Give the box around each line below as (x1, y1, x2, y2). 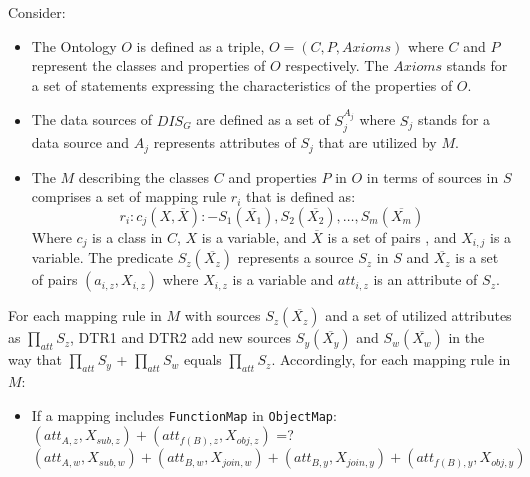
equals (184, 349, 222, 370)
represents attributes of (153, 132, 296, 153)
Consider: (8, 2, 66, 22)
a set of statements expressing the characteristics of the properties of (31, 74, 453, 95)
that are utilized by (318, 132, 437, 153)
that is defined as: (245, 186, 356, 207)
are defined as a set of (196, 109, 330, 130)
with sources (184, 305, 261, 326)
